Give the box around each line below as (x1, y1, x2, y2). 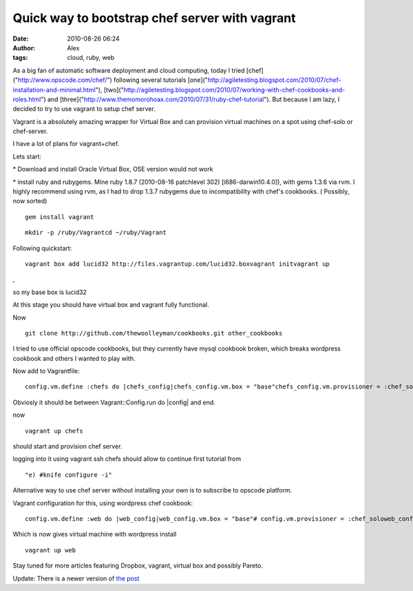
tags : (12, 54, 28, 62)
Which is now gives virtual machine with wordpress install (12, 530, 177, 539)
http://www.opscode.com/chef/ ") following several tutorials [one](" (17, 76, 208, 84)
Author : (12, 43, 36, 52)
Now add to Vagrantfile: (12, 367, 80, 375)
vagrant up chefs (25, 427, 83, 435)
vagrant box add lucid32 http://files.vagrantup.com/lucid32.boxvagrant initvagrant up (25, 260, 330, 268)
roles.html (12, 95, 41, 103)
